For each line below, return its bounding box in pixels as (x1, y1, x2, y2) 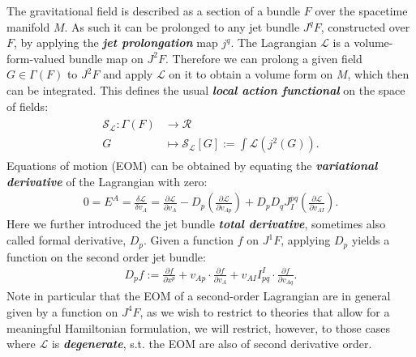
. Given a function (144, 232, 234, 249)
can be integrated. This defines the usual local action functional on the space (6, 81, 405, 98)
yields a (351, 232, 390, 249)
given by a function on (6, 303, 118, 320)
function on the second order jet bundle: (6, 248, 206, 265)
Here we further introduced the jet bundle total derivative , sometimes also (6, 215, 386, 232)
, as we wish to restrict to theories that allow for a (139, 303, 390, 320)
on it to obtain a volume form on (169, 66, 333, 83)
